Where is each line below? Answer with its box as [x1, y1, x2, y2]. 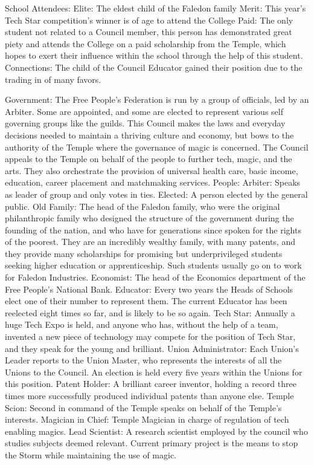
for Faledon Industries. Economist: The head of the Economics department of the [5, 271, 306, 284]
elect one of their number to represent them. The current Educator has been [5, 294, 287, 307]
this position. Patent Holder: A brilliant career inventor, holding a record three [5, 377, 296, 390]
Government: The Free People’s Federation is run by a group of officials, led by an [5, 93, 309, 106]
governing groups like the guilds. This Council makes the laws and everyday [5, 117, 286, 129]
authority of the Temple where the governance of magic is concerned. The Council [5, 140, 309, 153]
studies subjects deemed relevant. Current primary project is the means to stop [5, 437, 298, 449]
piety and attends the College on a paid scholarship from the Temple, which [5, 37, 286, 50]
